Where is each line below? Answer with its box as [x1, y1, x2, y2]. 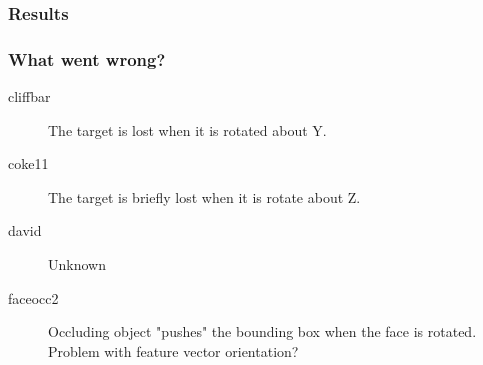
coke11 [8, 153, 49, 174]
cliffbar [8, 86, 51, 107]
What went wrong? [8, 46, 166, 71]
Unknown [48, 254, 106, 275]
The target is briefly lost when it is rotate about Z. [48, 186, 361, 207]
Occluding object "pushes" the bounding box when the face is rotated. [48, 321, 477, 342]
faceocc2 [8, 287, 59, 308]
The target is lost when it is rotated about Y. [48, 119, 327, 140]
